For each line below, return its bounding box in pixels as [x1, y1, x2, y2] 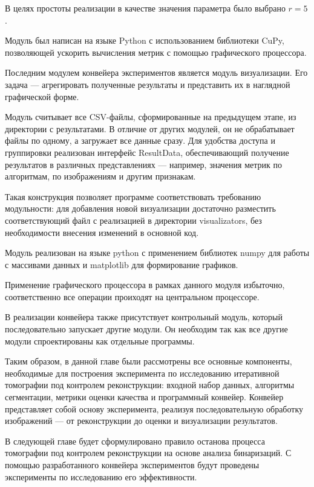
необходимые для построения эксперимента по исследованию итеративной [5, 366, 280, 379]
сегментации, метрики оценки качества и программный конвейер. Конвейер [5, 391, 284, 403]
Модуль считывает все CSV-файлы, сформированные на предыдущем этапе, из [5, 110, 296, 123]
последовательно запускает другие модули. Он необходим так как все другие [5, 323, 288, 335]
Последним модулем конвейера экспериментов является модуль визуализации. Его [5, 66, 308, 79]
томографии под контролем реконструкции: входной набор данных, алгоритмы [5, 378, 295, 391]
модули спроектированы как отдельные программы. [5, 334, 195, 347]
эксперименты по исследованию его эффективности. [5, 470, 197, 483]
